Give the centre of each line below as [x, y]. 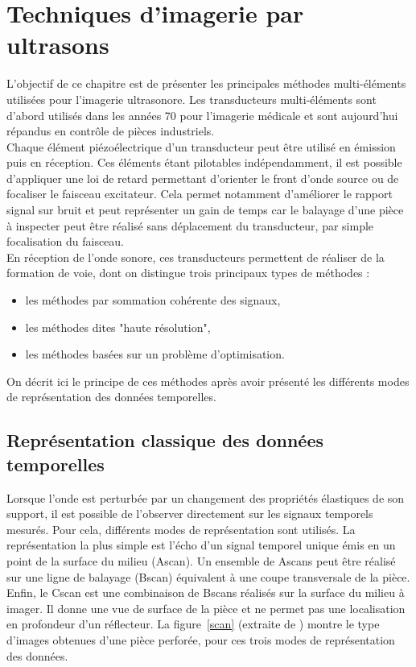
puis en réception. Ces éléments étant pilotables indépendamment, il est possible [204, 162]
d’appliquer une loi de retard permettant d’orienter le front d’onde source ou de [203, 178]
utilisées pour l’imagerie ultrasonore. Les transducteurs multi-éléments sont [192, 99]
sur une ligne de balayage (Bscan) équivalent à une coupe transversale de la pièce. [208, 576]
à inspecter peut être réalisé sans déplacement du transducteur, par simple [190, 225]
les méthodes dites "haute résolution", [118, 327]
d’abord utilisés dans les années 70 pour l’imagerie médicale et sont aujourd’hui [202, 115]
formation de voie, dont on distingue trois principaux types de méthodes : [188, 273]
